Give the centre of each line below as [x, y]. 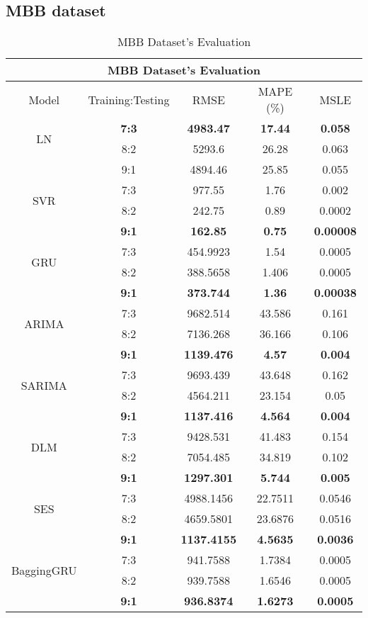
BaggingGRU [44, 570]
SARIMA [44, 385]
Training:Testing [129, 99]
